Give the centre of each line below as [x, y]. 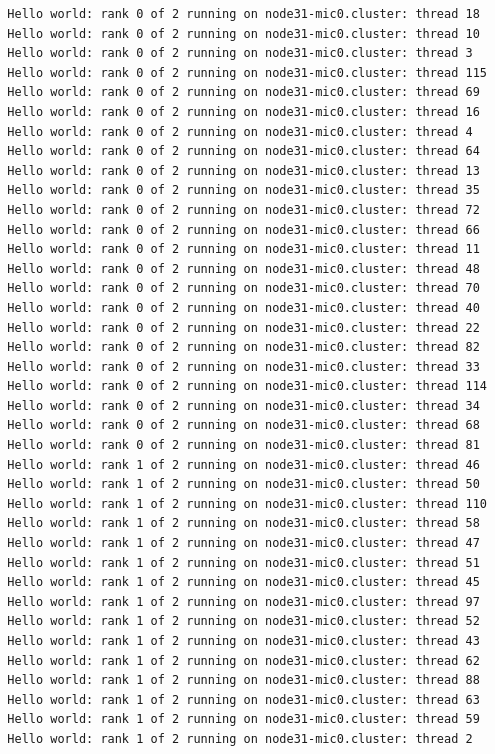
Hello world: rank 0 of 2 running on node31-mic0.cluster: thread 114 [247, 386]
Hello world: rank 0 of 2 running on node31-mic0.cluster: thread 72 [243, 209]
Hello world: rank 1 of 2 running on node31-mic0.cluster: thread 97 [243, 601]
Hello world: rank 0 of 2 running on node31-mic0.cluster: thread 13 [243, 170]
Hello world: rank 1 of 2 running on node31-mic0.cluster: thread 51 [243, 562]
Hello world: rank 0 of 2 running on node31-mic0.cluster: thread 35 [243, 190]
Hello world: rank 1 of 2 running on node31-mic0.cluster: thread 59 [243, 719]
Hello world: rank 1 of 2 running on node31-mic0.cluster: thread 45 [243, 582]
